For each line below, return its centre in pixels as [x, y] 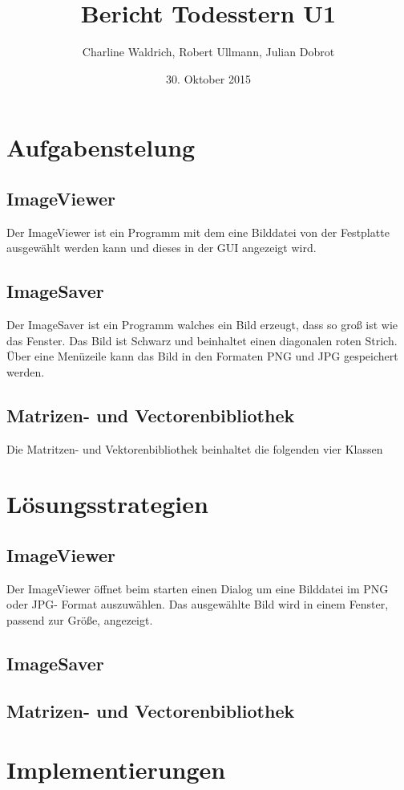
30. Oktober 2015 [208, 78]
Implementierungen [116, 770]
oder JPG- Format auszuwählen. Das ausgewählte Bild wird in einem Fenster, [198, 604]
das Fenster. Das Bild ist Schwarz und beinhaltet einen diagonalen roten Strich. [202, 340]
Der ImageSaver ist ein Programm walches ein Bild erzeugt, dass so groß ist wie [202, 325]
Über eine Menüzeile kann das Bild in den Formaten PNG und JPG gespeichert [202, 356]
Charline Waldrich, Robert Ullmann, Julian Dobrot [208, 52]
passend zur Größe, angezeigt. [80, 620]
